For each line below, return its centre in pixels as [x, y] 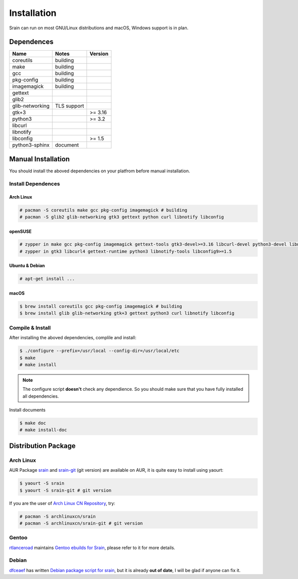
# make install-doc [43, 430]
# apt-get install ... [47, 279]
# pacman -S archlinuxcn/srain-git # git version [81, 523]
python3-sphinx [31, 145]
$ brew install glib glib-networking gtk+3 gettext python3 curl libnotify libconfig [127, 313]
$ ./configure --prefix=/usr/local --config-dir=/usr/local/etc [100, 351]
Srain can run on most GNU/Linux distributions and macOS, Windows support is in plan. [99, 28]
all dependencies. [41, 396]
